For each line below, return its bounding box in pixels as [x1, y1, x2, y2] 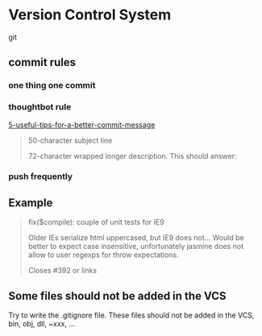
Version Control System [8, 6, 172, 24]
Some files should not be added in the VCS [8, 288, 227, 303]
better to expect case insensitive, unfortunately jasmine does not [27, 242, 244, 251]
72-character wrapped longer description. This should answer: [27, 151, 237, 160]
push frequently [8, 171, 73, 182]
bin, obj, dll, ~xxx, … [8, 319, 75, 329]
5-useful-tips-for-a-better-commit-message [8, 119, 156, 130]
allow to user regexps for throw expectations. [27, 250, 179, 259]
